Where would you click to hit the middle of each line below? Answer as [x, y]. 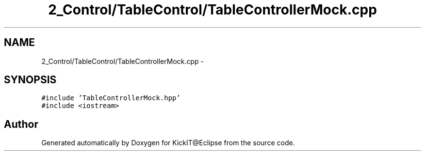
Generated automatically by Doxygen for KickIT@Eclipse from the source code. [168, 143]
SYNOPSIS [30, 80]
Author [21, 124]
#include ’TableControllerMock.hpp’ [111, 98]
